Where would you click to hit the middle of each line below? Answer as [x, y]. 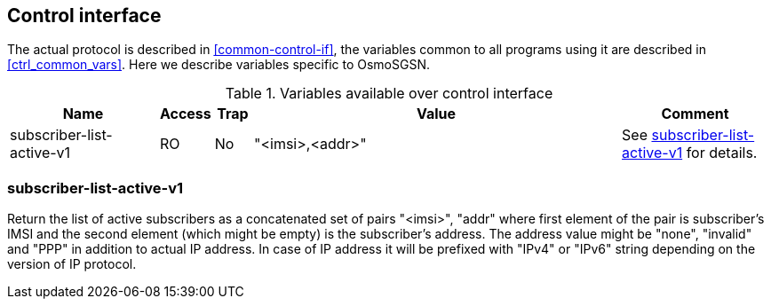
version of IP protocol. [72, 264]
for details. [722, 153]
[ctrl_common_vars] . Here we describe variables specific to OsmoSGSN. [219, 65]
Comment [695, 114]
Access [185, 114]
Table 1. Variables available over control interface [389, 94]
